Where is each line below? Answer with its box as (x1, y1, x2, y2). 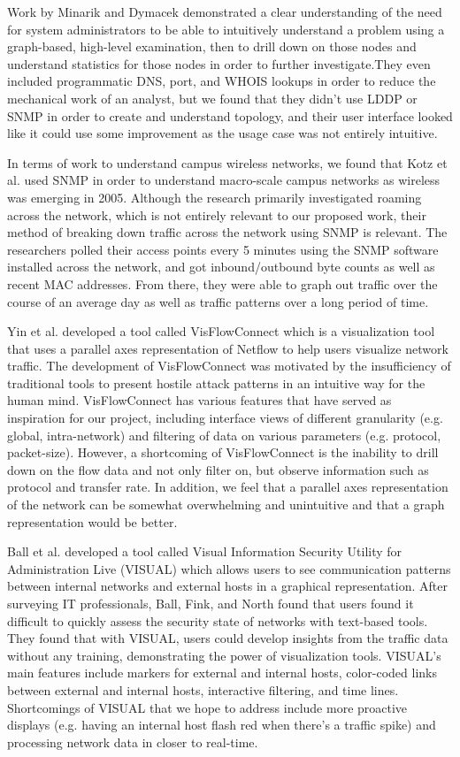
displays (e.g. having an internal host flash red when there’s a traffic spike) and (7, 715, 436, 734)
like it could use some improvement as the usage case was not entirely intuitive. (7, 124, 438, 142)
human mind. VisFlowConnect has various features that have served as (7, 391, 392, 409)
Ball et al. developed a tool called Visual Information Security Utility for (7, 542, 402, 561)
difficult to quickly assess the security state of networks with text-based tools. (7, 611, 428, 630)
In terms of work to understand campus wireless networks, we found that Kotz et (7, 153, 448, 172)
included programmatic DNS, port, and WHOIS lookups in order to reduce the (7, 72, 436, 90)
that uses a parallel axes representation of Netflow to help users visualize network (7, 339, 448, 357)
